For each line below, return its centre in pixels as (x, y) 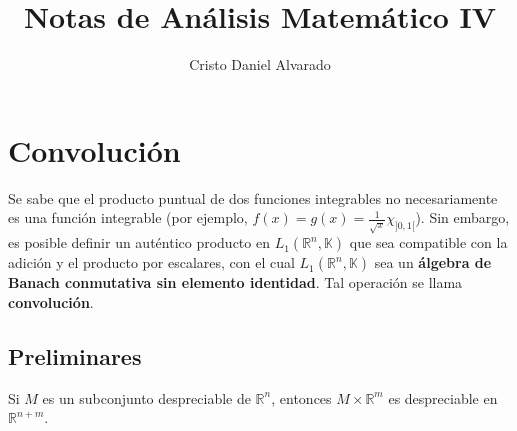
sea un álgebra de (433, 262)
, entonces (301, 397)
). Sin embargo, (462, 217)
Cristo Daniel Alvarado (260, 64)
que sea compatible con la (428, 242)
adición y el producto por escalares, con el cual (151, 262)
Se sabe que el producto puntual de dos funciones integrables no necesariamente (253, 197)
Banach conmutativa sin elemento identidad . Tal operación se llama (235, 282)
